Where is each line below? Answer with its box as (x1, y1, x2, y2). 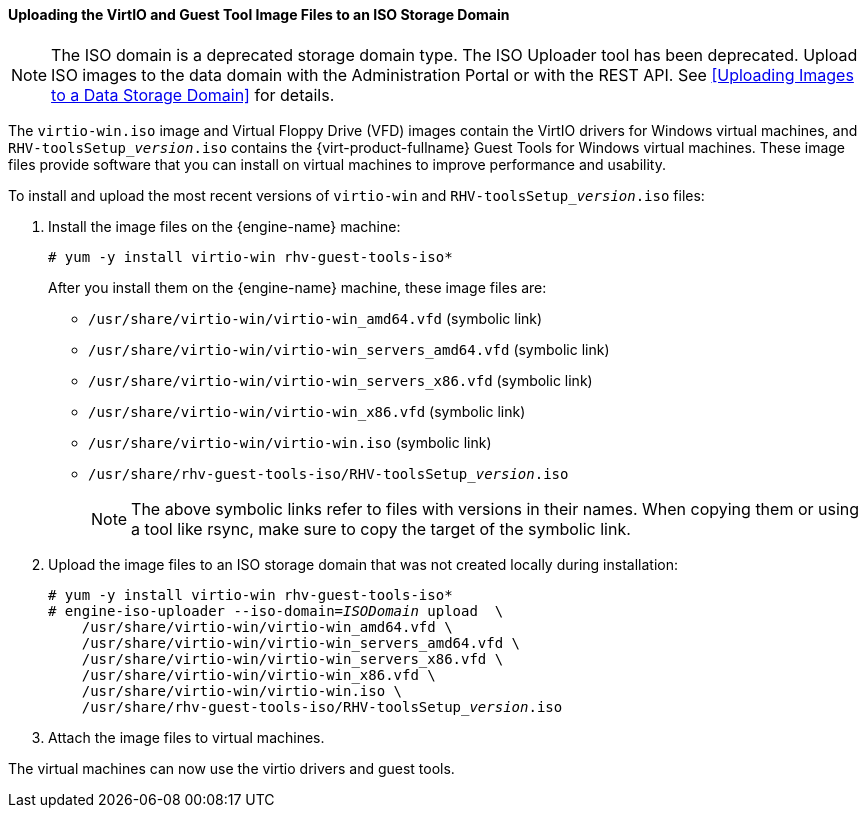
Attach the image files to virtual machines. (48, 728, 325, 746)
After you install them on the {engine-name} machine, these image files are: (48, 278, 547, 296)
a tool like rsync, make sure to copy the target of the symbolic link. (131, 518, 631, 539)
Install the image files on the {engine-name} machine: (48, 217, 401, 235)
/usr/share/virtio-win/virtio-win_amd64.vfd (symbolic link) (88, 309, 543, 327)
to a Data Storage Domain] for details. (51, 84, 335, 105)
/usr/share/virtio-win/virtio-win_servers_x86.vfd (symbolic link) (88, 371, 593, 389)
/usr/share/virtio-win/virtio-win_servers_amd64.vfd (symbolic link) (88, 340, 610, 358)
